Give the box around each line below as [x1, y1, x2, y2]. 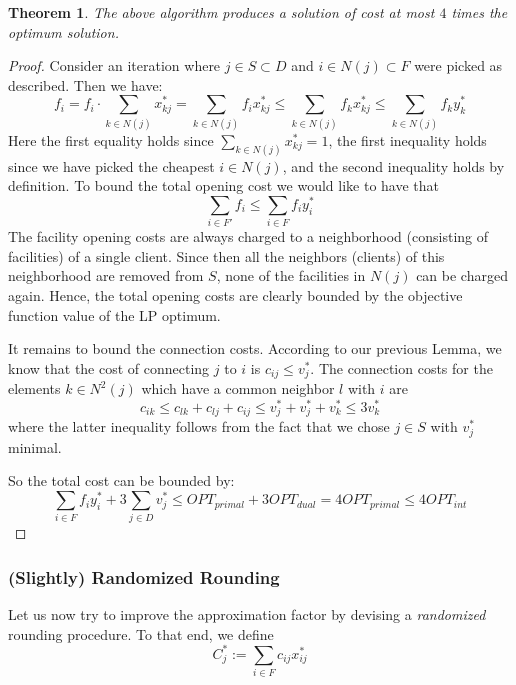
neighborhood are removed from [8, 265, 204, 286]
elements [8, 378, 61, 399]
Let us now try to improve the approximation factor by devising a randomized [8, 604, 486, 625]
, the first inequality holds [328, 129, 487, 150]
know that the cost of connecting [8, 357, 210, 378]
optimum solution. [8, 21, 119, 42]
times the [451, 2, 508, 22]
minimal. [8, 436, 62, 457]
